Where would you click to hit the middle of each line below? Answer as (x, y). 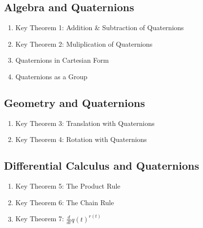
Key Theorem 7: (40, 219)
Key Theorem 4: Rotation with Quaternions (81, 139)
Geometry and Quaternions (74, 102)
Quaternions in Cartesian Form (62, 60)
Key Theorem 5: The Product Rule (68, 186)
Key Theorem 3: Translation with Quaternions (85, 123)
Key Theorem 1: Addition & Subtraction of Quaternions (100, 27)
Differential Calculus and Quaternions (101, 166)
